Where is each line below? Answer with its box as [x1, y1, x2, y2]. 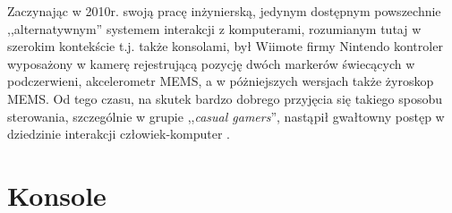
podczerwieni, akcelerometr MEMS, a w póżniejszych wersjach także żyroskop [7, 72, 434, 90]
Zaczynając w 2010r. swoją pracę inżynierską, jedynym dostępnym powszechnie [7, 2, 441, 20]
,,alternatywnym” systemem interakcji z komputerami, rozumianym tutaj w [7, 19, 422, 38]
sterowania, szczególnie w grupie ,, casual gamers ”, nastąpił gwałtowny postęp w [7, 106, 445, 125]
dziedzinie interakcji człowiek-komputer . [7, 124, 231, 143]
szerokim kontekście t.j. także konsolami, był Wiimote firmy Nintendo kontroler [7, 37, 443, 55]
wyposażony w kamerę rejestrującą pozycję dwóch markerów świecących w [7, 54, 415, 72]
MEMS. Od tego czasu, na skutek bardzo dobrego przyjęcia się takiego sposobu [7, 89, 443, 107]
